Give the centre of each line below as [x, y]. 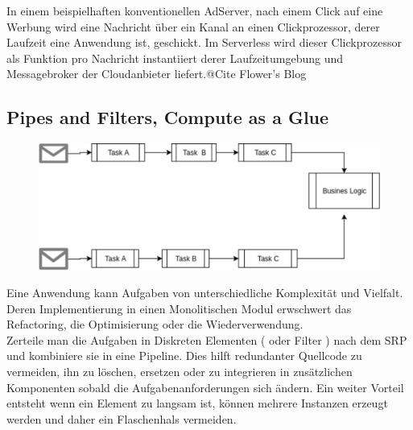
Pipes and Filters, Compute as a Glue [168, 117]
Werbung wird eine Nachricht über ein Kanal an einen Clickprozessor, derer [193, 26]
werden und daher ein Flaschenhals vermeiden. [122, 418]
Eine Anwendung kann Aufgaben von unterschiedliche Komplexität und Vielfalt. [205, 293]
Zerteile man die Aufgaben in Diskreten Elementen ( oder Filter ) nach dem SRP [207, 339]
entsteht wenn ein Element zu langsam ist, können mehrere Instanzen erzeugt [197, 403]
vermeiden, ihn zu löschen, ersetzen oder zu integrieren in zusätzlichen [180, 372]
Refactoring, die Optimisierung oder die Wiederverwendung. [155, 324]
